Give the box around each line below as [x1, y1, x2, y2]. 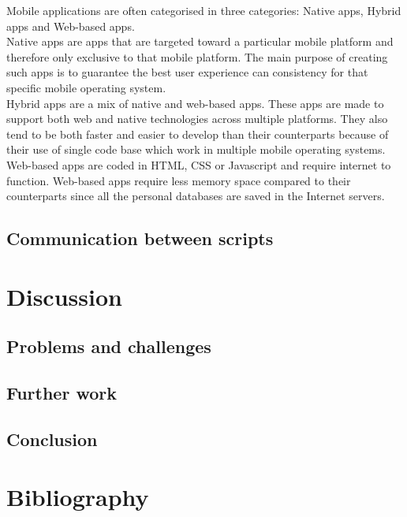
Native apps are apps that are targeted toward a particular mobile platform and [6, 33, 394, 50]
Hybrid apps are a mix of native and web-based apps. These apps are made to [6, 95, 384, 111]
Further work [6, 381, 117, 405]
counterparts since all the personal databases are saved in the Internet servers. [6, 188, 385, 204]
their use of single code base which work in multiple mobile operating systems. [6, 141, 386, 158]
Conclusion [6, 426, 98, 451]
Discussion [6, 280, 122, 312]
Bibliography [6, 481, 149, 513]
